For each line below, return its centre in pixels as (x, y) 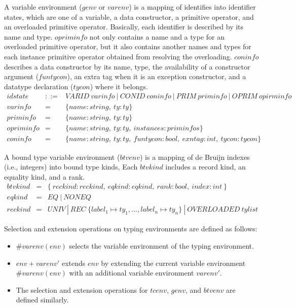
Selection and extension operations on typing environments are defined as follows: (131, 229)
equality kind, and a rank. (45, 176)
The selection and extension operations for (82, 289)
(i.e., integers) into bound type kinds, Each (71, 167)
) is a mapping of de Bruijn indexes (195, 157)
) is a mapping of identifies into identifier (192, 7)
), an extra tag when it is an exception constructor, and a (157, 76)
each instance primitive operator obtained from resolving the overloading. (118, 56)
